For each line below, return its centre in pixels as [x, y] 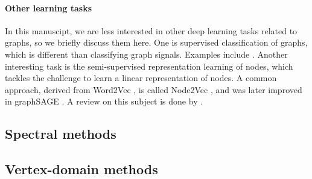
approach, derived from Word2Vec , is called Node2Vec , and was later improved [154, 89]
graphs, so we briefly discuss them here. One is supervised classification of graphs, [156, 42]
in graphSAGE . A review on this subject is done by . [104, 101]
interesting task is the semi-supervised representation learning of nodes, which [149, 66]
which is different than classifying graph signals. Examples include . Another [146, 54]
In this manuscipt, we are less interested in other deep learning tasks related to [151, 30]
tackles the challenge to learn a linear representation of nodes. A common [141, 78]
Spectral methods [61, 134]
